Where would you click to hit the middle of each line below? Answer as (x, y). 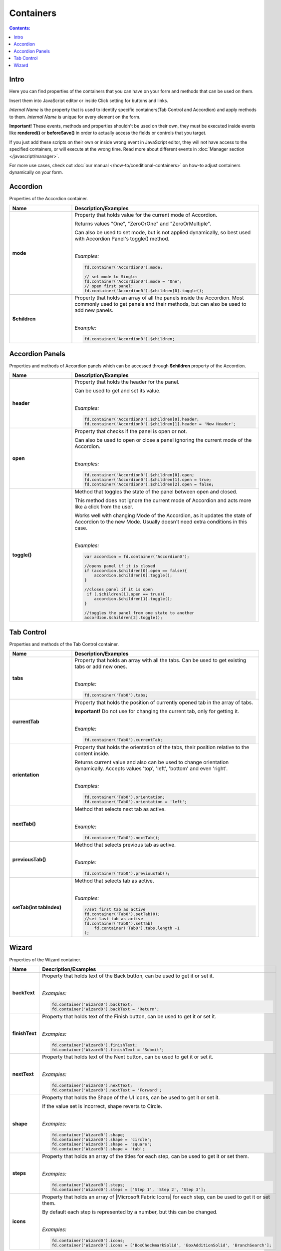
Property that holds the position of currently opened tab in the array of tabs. (164, 703)
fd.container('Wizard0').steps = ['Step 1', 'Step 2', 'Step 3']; (129, 1189)
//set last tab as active (114, 919)
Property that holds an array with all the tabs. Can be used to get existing (160, 661)
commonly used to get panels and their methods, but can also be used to (160, 304)
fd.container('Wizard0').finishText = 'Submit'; (108, 1050)
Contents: (20, 28)
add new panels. (94, 310)
